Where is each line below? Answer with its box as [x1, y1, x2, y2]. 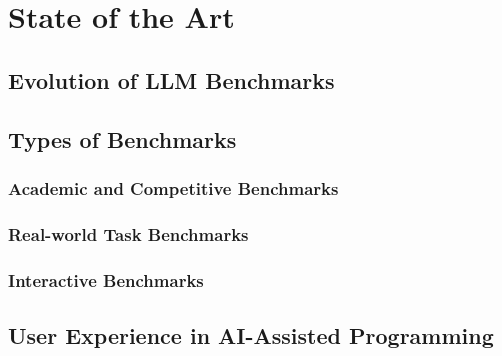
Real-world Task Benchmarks [8, 221, 249, 246]
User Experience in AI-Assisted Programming [8, 319, 494, 350]
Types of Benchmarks [8, 123, 237, 154]
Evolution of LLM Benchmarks [8, 64, 335, 95]
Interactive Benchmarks [8, 267, 204, 292]
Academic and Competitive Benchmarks [8, 175, 339, 200]
